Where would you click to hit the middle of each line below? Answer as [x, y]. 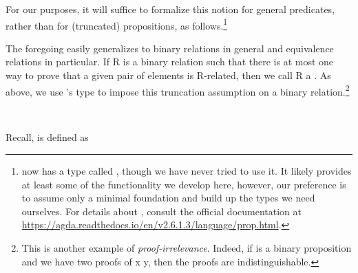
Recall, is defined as [47, 137]
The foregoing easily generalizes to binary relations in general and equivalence [170, 48]
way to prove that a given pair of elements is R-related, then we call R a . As [168, 75]
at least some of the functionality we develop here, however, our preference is [184, 184]
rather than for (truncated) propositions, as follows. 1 [117, 24]
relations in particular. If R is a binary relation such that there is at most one [170, 62]
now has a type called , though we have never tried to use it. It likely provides [187, 171]
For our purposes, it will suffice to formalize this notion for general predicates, [170, 9]
